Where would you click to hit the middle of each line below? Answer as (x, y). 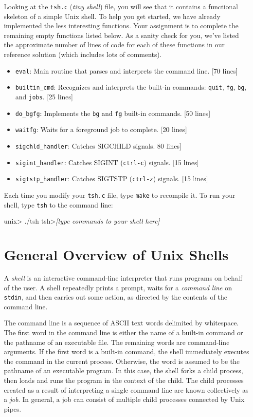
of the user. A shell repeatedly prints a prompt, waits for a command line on (118, 287)
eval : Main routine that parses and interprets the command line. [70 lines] (126, 70)
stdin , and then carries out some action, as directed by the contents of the (116, 297)
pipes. (13, 408)
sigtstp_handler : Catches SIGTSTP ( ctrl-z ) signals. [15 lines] (112, 179)
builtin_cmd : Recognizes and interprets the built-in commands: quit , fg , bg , (131, 87)
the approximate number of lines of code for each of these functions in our (114, 45)
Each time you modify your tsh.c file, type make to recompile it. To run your (120, 195)
